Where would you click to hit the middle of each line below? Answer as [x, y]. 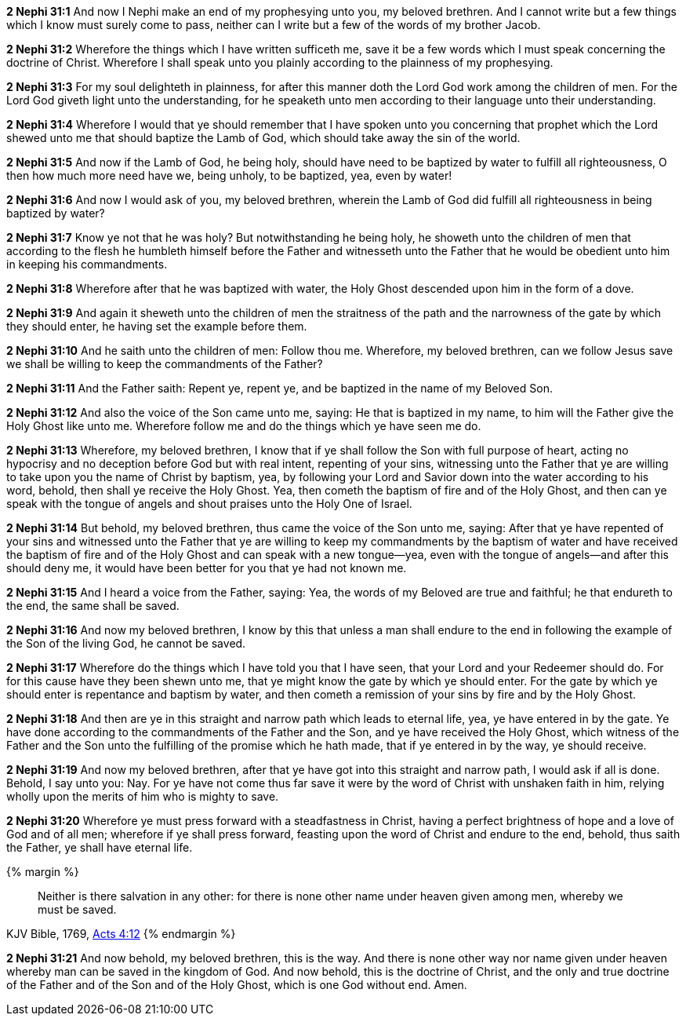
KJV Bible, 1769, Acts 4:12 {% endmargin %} [121, 934]
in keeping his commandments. [87, 264]
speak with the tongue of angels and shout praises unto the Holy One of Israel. [209, 504]
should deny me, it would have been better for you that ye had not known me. [207, 568]
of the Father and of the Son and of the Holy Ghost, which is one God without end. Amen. [237, 985]
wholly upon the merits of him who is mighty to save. [143, 796]
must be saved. [77, 909]
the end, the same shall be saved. [93, 606]
